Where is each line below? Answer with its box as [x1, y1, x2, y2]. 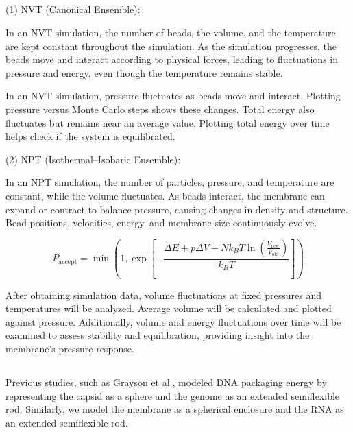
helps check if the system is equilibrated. [5, 129, 175, 143]
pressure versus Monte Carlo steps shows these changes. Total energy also [5, 101, 315, 116]
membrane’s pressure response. [5, 341, 134, 356]
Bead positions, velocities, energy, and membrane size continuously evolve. [5, 215, 317, 230]
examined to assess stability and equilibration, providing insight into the [5, 328, 310, 342]
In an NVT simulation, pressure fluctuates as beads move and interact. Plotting [5, 88, 341, 103]
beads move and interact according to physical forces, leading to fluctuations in [5, 52, 338, 67]
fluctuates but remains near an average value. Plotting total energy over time [5, 115, 330, 130]
